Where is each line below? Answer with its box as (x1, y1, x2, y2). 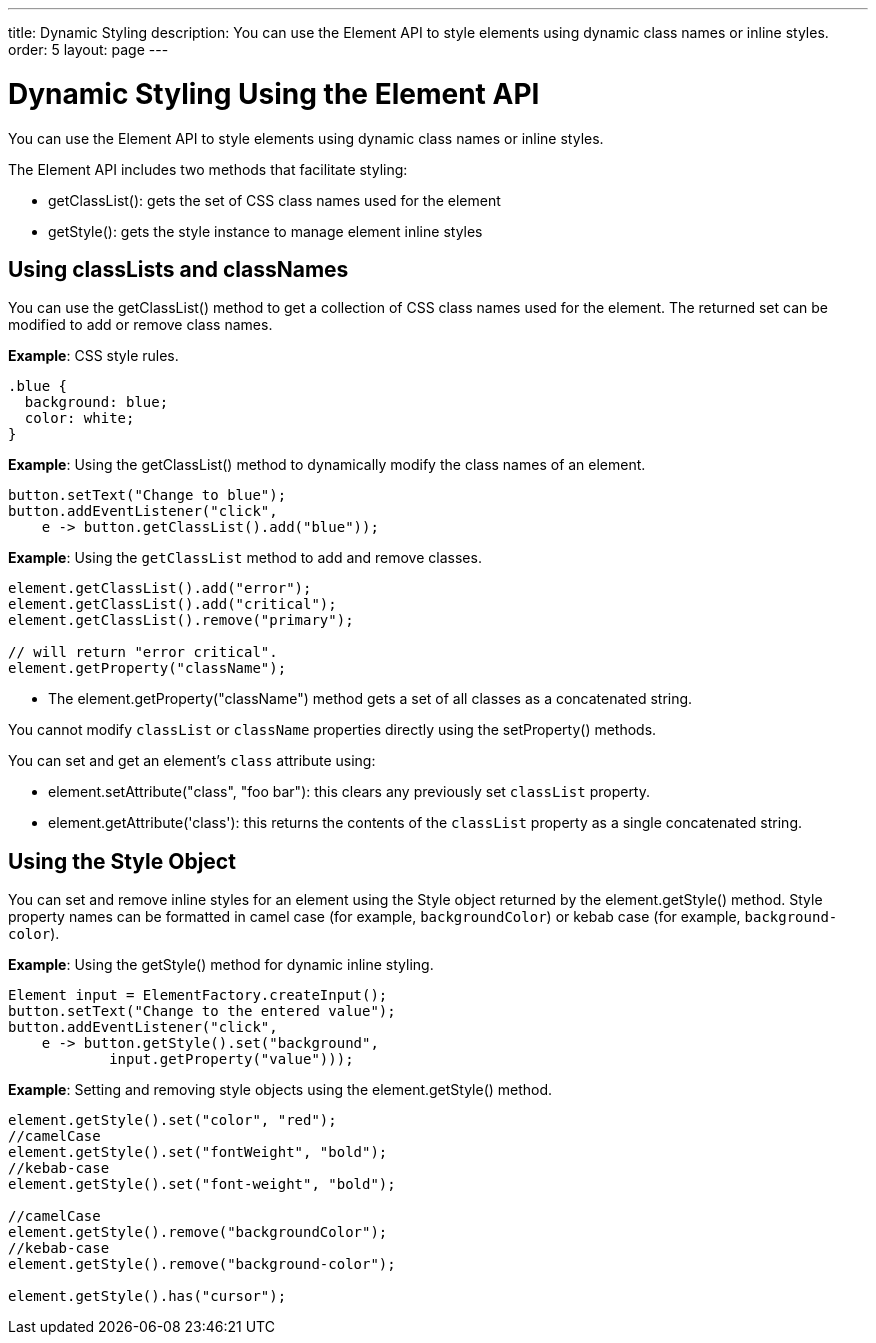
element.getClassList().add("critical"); (8, 596, 337, 613)
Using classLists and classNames (8, 256, 349, 282)
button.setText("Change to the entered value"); (8, 1003, 396, 1020)
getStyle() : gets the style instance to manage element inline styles (48, 222, 483, 240)
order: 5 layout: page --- (8, 41, 169, 58)
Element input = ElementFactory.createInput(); (8, 987, 388, 1004)
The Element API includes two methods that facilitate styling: (8, 160, 408, 178)
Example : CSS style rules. (8, 347, 179, 365)
